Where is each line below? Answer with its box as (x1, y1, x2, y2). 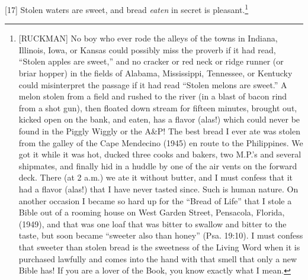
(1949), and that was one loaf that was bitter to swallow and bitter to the (18, 217, 287, 230)
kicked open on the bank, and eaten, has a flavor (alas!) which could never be (18, 113, 300, 125)
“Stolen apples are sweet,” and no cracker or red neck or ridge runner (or (18, 55, 284, 67)
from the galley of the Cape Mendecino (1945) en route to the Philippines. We (18, 136, 303, 149)
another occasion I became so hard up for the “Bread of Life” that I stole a (18, 194, 292, 207)
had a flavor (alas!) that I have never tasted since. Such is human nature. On (18, 182, 299, 195)
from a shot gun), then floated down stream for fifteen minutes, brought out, (18, 101, 297, 114)
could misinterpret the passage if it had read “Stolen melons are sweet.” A (18, 78, 287, 91)
